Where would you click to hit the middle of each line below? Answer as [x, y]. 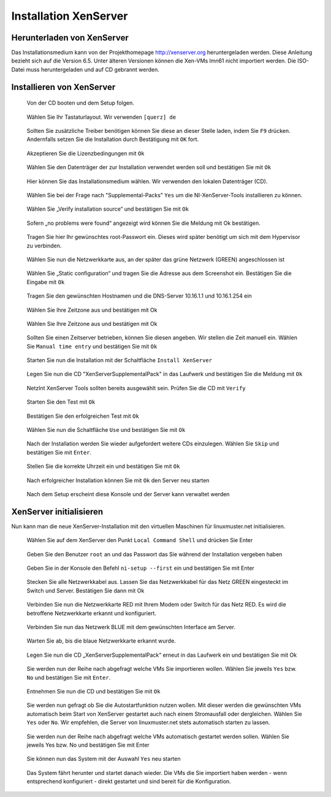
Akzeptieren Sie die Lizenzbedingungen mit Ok [86, 153]
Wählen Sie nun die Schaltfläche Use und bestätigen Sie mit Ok [106, 430]
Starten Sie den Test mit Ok [61, 402]
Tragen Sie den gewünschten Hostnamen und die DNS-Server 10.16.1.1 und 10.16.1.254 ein [139, 296]
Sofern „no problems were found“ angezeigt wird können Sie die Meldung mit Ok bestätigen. [143, 223]
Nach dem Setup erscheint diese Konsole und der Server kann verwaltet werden [128, 494]
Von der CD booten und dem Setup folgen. [81, 103]
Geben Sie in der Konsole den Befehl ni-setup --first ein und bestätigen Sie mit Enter [140, 568]
